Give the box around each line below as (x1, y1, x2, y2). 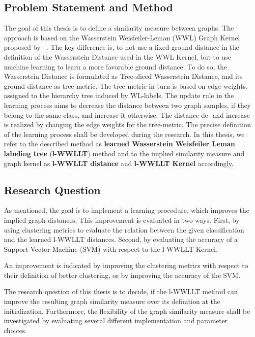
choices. (4, 325, 27, 335)
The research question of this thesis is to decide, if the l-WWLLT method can (4, 286, 238, 297)
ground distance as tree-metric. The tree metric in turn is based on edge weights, (4, 80, 248, 91)
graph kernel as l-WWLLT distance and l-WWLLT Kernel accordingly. (4, 158, 234, 168)
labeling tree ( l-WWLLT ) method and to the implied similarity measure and (4, 148, 245, 158)
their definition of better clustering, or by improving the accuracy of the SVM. (4, 270, 241, 280)
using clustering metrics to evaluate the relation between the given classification (4, 224, 244, 235)
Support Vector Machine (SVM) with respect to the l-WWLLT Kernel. (4, 243, 218, 254)
